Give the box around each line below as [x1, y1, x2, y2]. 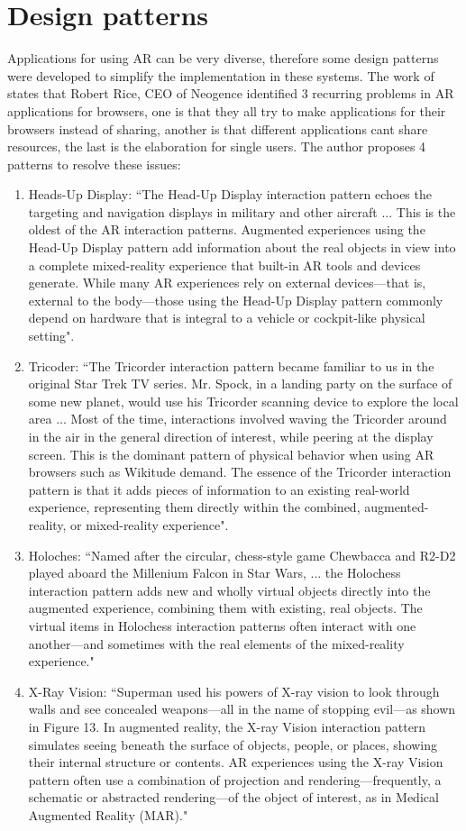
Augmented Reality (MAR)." [28, 805, 188, 824]
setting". [28, 326, 75, 345]
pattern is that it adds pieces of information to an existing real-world [28, 479, 410, 498]
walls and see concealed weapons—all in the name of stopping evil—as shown [28, 699, 456, 718]
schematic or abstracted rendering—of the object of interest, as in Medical [28, 788, 439, 807]
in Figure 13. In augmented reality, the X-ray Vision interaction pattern [28, 717, 426, 735]
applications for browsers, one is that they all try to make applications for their [7, 101, 446, 120]
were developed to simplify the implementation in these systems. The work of [7, 66, 434, 85]
